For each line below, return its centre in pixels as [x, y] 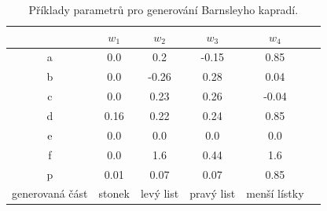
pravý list [213, 193]
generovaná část [50, 193]
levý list [160, 193]
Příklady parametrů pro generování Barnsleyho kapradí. [163, 9]
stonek [114, 193]
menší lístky [275, 193]
